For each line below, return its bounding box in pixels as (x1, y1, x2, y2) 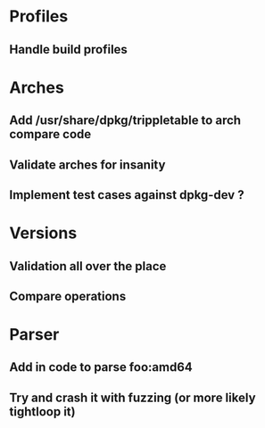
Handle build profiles (9, 42, 128, 57)
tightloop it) (9, 404, 76, 419)
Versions (9, 223, 78, 243)
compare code (9, 127, 92, 142)
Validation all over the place (9, 259, 167, 274)
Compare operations (9, 288, 127, 304)
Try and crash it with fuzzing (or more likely (9, 390, 256, 405)
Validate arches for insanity (9, 157, 166, 172)
